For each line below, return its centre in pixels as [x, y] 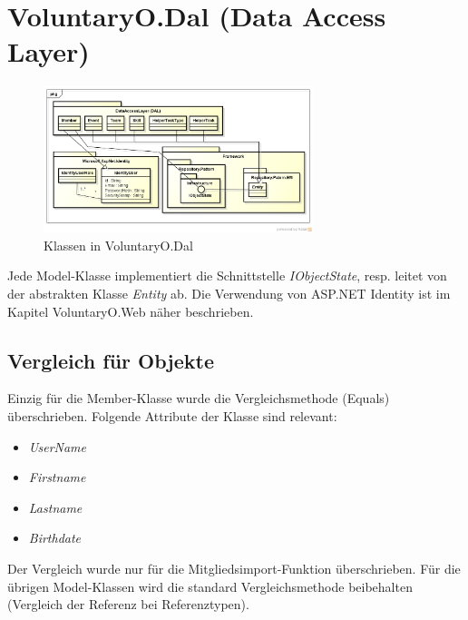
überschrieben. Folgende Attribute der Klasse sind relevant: [172, 415]
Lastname [55, 507]
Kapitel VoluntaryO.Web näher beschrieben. [131, 311]
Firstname [57, 477]
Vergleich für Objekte [111, 360]
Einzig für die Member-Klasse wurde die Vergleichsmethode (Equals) [199, 398]
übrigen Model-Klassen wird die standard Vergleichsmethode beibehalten [210, 586]
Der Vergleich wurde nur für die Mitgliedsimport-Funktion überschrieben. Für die [234, 568]
